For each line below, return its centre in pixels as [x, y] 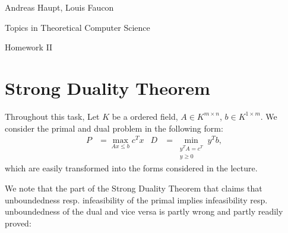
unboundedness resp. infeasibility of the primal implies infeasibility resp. [136, 200]
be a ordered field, [145, 116]
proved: [18, 223]
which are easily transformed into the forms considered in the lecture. [131, 168]
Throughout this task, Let [52, 116]
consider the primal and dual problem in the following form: [114, 128]
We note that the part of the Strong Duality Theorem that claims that [134, 188]
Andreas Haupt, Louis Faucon [59, 7]
